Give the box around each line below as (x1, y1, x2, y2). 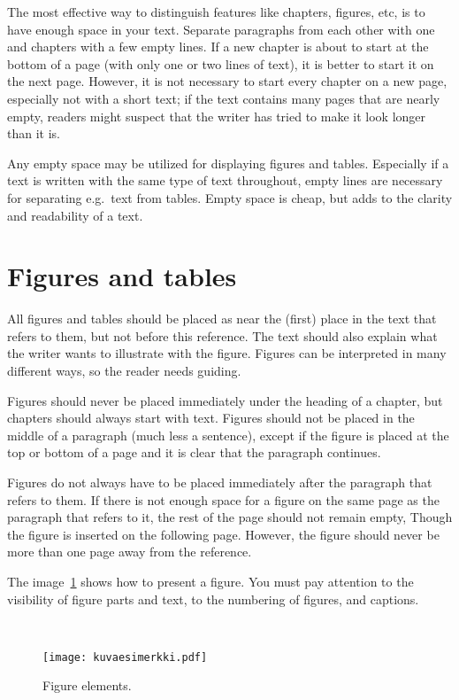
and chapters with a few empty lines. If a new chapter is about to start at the (7, 37, 429, 56)
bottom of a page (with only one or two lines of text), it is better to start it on (7, 54, 434, 73)
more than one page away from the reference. (7, 542, 252, 561)
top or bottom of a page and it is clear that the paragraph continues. (7, 443, 381, 462)
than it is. (7, 124, 60, 143)
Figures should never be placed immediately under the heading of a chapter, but (7, 391, 443, 409)
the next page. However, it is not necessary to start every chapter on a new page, (7, 72, 448, 90)
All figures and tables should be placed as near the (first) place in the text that (7, 309, 437, 328)
